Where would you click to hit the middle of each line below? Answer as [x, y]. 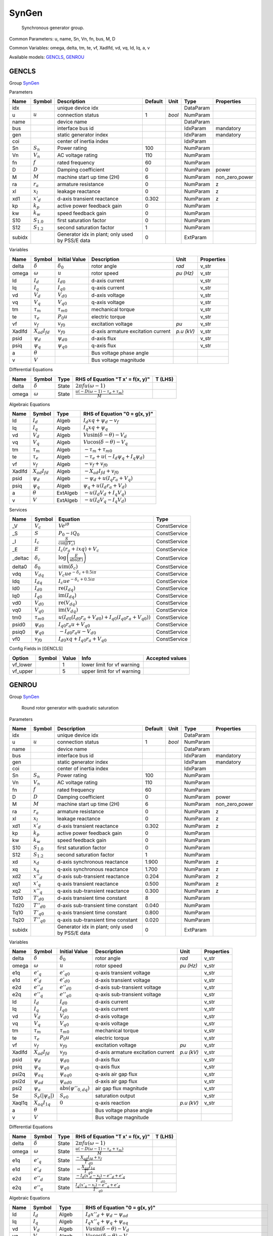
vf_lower [22, 664]
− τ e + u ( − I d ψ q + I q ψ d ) [115, 457]
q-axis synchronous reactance [93, 869]
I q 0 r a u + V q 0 [74, 625]
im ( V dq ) [68, 610]
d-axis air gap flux [116, 1081]
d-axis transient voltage [123, 980]
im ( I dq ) [67, 596]
